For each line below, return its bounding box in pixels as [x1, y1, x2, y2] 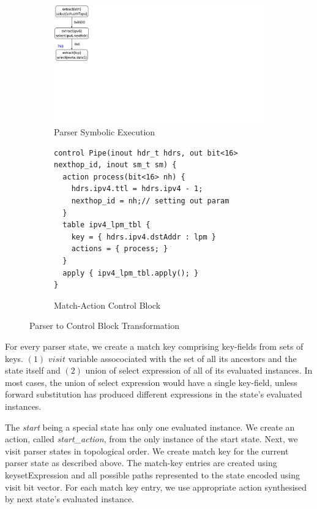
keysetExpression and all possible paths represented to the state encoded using [5, 468, 300, 481]
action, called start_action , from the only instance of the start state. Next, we [5, 432, 298, 445]
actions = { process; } [71, 244, 168, 254]
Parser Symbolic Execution [54, 126, 155, 138]
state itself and [5, 364, 61, 377]
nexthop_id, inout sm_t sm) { [54, 160, 177, 170]
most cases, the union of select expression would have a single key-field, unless [5, 375, 297, 388]
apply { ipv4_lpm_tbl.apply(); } [62, 268, 199, 277]
